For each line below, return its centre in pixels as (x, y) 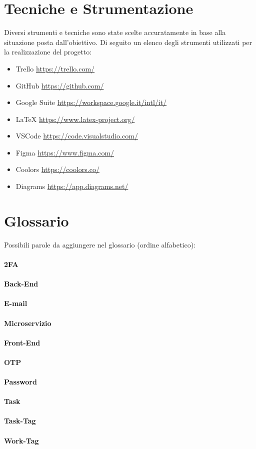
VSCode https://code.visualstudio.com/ (77, 136)
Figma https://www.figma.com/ (65, 152)
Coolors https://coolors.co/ (57, 169)
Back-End (21, 284)
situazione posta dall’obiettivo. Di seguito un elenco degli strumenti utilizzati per (128, 42)
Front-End (22, 342)
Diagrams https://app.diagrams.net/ (72, 186)
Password (20, 382)
